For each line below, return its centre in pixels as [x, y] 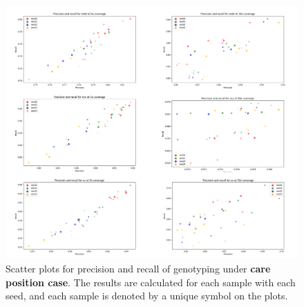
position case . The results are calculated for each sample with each [151, 282]
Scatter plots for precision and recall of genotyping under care [138, 269]
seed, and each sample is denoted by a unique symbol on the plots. [147, 296]
